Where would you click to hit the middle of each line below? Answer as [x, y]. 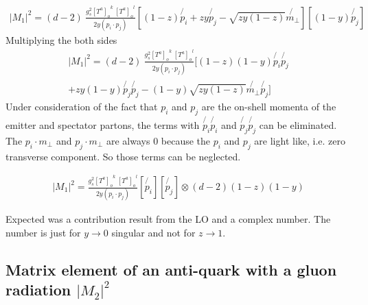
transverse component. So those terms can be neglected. [123, 156]
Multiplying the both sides [61, 40]
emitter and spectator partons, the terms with [103, 125]
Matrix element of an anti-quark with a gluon [171, 269]
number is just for [43, 232]
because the [186, 140]
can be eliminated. [298, 125]
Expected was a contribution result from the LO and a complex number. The [168, 219]
